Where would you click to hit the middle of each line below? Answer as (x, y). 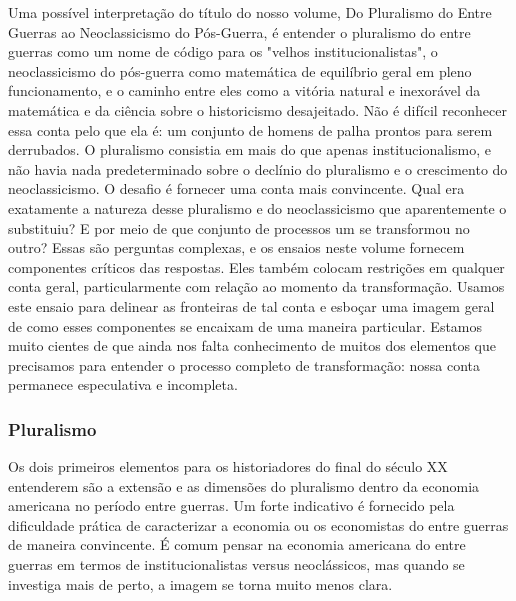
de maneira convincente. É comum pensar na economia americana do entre (237, 544)
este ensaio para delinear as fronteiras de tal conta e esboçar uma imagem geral (251, 305)
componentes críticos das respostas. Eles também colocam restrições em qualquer (256, 266)
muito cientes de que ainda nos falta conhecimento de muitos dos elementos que (252, 345)
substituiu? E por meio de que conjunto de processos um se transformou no (239, 227)
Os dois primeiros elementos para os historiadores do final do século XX (228, 466)
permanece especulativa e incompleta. (123, 384)
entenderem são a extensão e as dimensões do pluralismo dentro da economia (244, 485)
